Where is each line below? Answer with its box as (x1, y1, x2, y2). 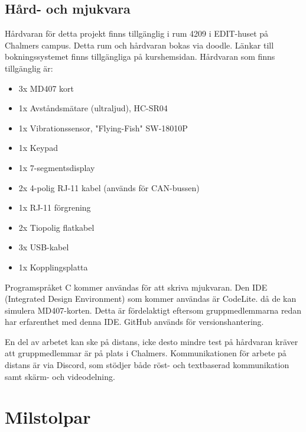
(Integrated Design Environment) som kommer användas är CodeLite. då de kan (5, 292, 297, 305)
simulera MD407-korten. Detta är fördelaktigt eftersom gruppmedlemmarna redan (5, 304, 302, 316)
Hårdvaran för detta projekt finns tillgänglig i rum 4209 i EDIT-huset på (5, 27, 269, 40)
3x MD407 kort (18, 82, 74, 94)
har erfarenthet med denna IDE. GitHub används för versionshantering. (5, 315, 264, 328)
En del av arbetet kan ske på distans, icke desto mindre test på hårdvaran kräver (5, 335, 298, 347)
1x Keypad (18, 141, 58, 154)
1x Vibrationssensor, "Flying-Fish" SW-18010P (18, 121, 188, 134)
